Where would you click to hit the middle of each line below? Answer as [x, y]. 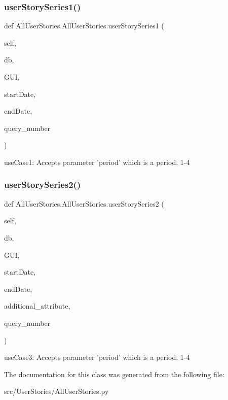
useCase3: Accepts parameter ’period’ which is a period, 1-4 [97, 357]
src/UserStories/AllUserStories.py [56, 391]
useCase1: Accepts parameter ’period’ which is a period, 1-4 [97, 162]
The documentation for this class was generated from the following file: [114, 374]
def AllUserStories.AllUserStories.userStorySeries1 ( [84, 26]
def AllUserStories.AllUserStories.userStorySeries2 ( [84, 203]
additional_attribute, [37, 306]
